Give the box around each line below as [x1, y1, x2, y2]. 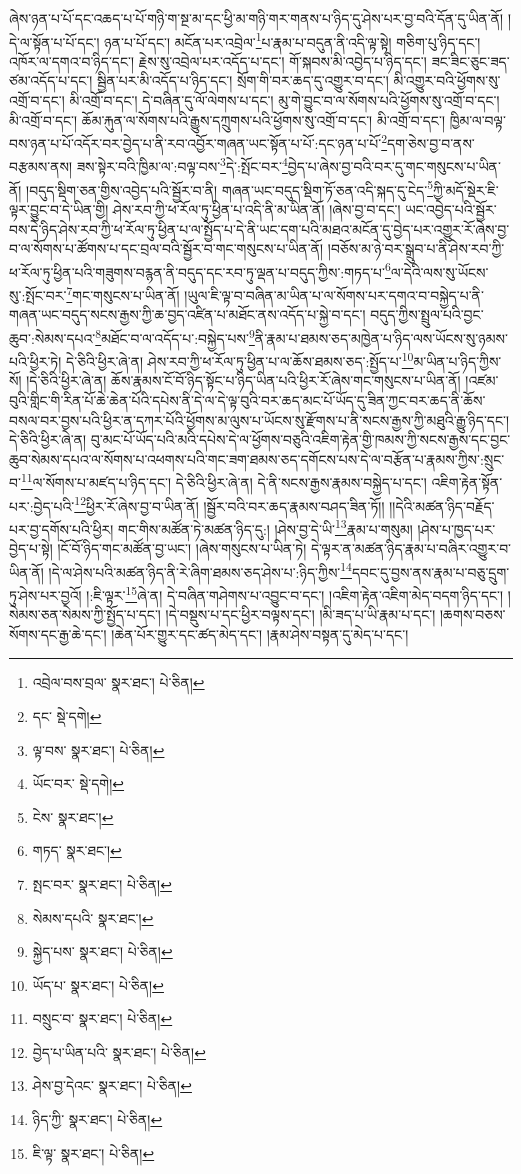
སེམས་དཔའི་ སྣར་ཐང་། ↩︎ [32, 907, 154, 928]
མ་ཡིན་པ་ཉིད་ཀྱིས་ [413, 350, 502, 371]
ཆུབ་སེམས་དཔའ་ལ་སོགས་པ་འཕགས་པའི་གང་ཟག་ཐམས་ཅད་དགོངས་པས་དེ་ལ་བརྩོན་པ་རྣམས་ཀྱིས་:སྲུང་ [9, 448, 505, 469]
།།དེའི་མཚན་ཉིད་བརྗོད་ [389, 495, 495, 516]
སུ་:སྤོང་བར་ [9, 284, 67, 305]
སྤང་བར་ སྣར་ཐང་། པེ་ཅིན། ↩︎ [32, 873, 172, 894]
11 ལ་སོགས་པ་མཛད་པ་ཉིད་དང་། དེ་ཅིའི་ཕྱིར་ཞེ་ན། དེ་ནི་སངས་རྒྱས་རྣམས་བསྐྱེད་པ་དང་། [20, 469, 427, 492]
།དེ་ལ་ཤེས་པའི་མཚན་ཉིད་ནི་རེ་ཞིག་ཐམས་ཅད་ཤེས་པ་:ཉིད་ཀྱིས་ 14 [48, 558, 352, 582]
